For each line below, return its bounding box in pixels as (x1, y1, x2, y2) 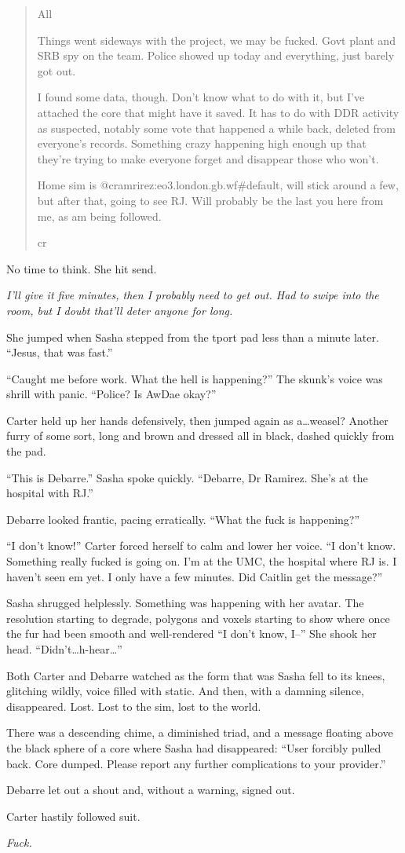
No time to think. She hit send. (6, 260, 157, 276)
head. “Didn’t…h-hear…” (6, 641, 122, 657)
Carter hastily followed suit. (6, 807, 140, 824)
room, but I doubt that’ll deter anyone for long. (6, 302, 233, 318)
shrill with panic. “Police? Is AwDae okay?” (6, 386, 217, 402)
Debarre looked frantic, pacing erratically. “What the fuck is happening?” (6, 511, 360, 527)
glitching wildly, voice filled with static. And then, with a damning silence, (6, 683, 364, 699)
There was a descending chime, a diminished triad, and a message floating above (6, 724, 393, 741)
